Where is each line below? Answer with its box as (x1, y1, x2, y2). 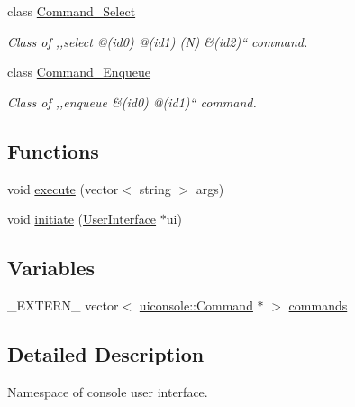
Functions (7, 136, 99, 164)
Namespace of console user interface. (7, 382, 208, 401)
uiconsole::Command (139, 295, 253, 314)
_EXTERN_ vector (7, 295, 119, 314)
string (139, 179, 171, 198)
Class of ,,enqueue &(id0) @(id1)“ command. (7, 92, 257, 111)
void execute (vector (7, 179, 119, 198)
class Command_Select (7, 2, 136, 20)
